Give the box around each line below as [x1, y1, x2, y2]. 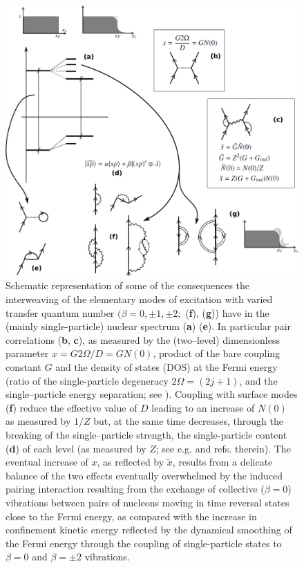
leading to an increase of [151, 400, 255, 414]
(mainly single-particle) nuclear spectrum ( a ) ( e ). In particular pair [6, 319, 292, 333]
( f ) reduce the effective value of [6, 400, 137, 414]
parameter [6, 346, 49, 360]
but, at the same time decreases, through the [93, 414, 284, 428]
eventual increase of [6, 455, 88, 469]
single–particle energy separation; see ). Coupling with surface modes [6, 387, 298, 401]
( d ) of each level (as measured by [6, 441, 146, 455]
